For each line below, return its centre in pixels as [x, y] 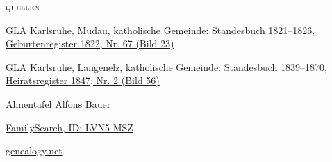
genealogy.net [34, 151]
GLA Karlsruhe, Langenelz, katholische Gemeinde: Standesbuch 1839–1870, [166, 66]
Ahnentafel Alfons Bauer [58, 103]
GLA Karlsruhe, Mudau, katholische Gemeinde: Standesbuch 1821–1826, [160, 30]
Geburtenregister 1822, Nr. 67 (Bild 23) [90, 43]
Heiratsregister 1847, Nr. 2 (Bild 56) [83, 80]
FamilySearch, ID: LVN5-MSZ [69, 127]
